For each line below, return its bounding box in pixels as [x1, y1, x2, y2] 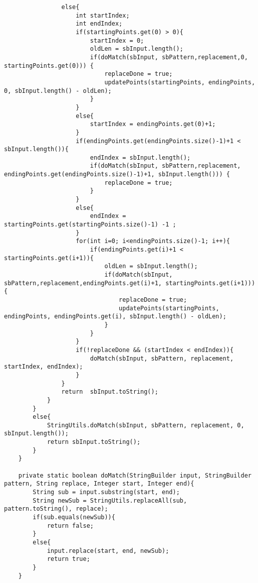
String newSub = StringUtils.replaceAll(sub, [33, 497, 187, 504]
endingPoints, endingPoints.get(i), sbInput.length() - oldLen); [4, 313, 226, 320]
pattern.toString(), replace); [4, 505, 108, 513]
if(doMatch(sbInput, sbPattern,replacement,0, [90, 53, 248, 61]
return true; [47, 555, 90, 563]
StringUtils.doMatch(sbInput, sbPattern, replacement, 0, [47, 421, 244, 429]
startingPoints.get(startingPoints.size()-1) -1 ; [4, 221, 176, 228]
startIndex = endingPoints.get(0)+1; [90, 121, 216, 128]
